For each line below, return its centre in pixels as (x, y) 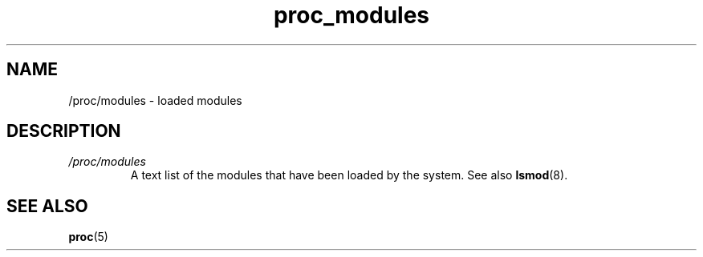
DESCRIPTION (64, 131)
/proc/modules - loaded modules (155, 100)
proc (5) (88, 237)
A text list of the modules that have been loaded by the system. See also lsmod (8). (349, 175)
